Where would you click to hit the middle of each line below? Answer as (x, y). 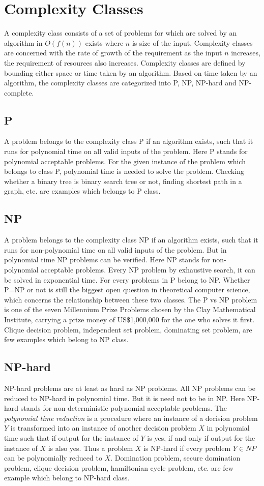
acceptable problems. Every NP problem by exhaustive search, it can (148, 270)
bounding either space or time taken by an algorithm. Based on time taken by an (131, 72)
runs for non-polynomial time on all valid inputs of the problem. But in (115, 249)
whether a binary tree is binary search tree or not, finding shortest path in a (123, 181)
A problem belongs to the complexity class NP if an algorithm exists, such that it (131, 240)
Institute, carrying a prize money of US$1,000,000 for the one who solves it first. (129, 319)
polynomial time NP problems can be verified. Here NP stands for (107, 260)
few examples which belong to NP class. (66, 339)
